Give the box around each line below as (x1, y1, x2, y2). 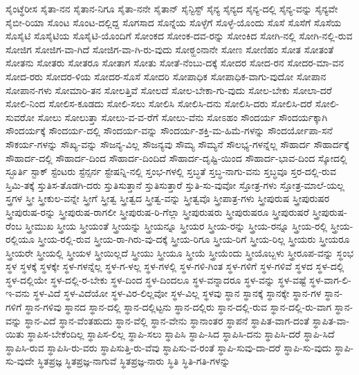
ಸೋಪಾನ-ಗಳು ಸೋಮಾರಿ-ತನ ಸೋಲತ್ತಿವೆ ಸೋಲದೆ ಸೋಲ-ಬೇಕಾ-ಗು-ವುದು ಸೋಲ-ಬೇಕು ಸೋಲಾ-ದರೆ (6, 82, 332, 97)
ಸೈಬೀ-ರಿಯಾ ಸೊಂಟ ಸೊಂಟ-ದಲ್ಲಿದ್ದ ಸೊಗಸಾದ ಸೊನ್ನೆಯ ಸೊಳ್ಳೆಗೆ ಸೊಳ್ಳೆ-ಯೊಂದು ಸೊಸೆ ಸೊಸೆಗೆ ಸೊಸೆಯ (6, 15, 342, 29)
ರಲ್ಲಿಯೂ (6, 232, 35, 246)
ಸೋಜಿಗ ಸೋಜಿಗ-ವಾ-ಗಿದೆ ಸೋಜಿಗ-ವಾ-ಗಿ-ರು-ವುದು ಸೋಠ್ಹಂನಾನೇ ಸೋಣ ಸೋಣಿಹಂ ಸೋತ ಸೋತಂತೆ (6, 42, 334, 56)
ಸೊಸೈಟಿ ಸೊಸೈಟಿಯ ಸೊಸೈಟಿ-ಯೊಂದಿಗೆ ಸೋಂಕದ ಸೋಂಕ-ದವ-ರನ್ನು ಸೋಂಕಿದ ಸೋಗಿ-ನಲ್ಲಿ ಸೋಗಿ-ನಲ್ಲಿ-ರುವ (6, 28, 353, 43)
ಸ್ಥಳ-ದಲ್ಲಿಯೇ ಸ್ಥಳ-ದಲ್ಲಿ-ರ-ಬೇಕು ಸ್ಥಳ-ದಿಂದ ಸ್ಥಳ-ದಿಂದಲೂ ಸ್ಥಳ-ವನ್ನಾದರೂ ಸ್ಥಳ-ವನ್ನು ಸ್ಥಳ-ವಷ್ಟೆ (6, 272, 306, 286)
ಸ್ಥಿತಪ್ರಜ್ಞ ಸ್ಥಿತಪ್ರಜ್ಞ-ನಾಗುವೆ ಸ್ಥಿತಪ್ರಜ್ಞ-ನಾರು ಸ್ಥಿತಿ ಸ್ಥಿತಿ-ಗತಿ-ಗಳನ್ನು (37, 354, 230, 368)
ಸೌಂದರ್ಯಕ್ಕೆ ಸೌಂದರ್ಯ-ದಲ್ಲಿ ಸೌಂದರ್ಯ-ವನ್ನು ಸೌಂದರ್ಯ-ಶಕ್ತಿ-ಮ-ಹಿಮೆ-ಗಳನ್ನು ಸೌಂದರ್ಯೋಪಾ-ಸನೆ (6, 123, 333, 138)
